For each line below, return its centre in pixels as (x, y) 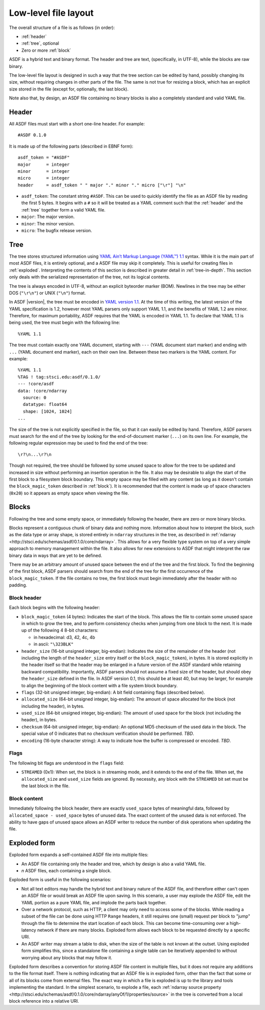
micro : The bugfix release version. (57, 231)
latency (29, 930)
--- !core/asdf (36, 384)
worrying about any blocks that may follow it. (67, 957)
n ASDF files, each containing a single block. (66, 870)
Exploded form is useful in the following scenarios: (60, 880)
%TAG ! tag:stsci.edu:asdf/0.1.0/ (59, 377)
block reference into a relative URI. (44, 1001)
